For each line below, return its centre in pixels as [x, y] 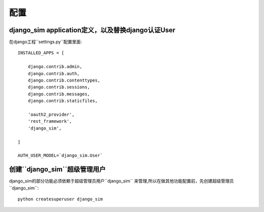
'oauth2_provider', [51, 114]
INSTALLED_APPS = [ [41, 53]
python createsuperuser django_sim [60, 199]
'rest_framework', [50, 121]
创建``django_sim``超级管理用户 [57, 169]
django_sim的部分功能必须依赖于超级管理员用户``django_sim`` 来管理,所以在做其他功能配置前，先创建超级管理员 [121, 181]
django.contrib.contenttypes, [64, 80]
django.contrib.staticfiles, [63, 101]
